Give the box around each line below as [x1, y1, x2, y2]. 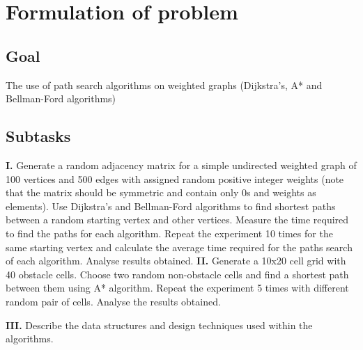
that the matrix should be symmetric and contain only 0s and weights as [6, 185, 316, 200]
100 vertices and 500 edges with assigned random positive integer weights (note [6, 171, 344, 186]
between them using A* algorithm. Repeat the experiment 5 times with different [6, 280, 349, 295]
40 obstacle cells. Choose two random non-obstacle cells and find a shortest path [6, 267, 349, 281]
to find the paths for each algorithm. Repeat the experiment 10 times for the [6, 225, 333, 240]
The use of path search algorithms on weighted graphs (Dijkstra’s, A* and [6, 77, 323, 92]
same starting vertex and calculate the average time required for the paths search [6, 239, 353, 254]
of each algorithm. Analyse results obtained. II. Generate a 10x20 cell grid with [6, 253, 346, 268]
